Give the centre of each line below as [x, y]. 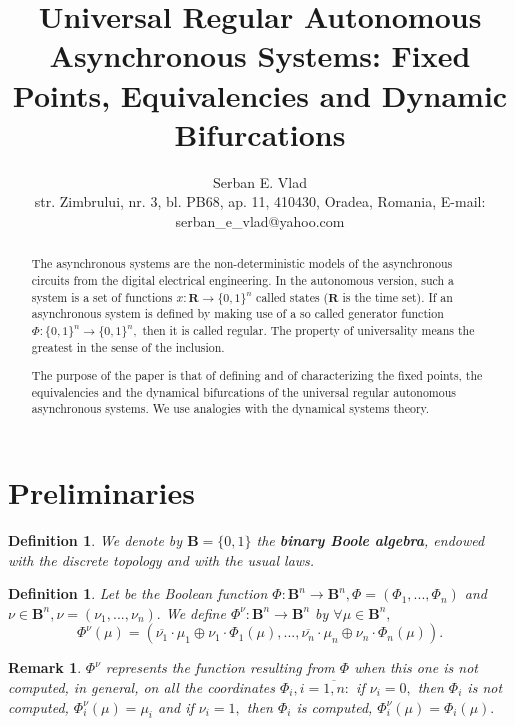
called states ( [292, 296]
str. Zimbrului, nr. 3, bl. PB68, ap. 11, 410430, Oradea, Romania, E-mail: [260, 201]
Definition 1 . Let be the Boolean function [138, 593]
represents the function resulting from [220, 667]
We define [195, 612]
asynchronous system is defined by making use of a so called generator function [237, 313]
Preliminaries [101, 492]
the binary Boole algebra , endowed [370, 540]
